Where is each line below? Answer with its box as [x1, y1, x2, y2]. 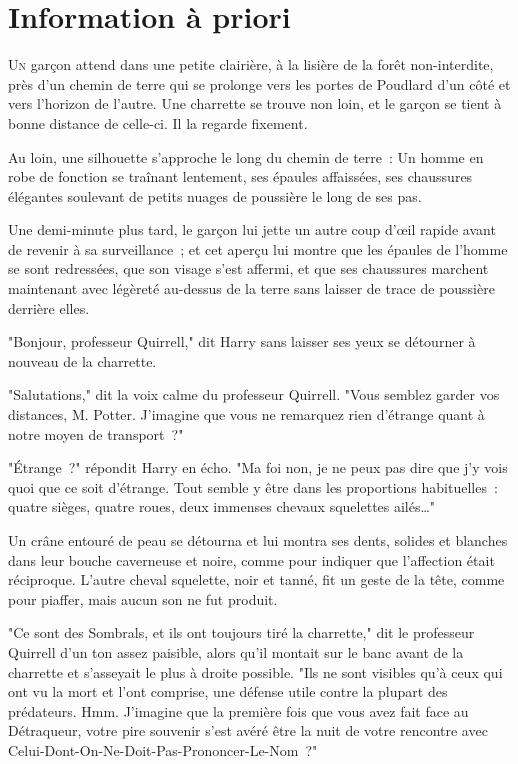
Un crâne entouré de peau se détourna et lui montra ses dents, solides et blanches [8, 530, 508, 550]
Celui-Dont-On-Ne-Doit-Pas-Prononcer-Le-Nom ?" [8, 739, 318, 760]
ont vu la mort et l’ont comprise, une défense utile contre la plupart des [8, 681, 448, 702]
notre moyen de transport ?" [8, 423, 184, 444]
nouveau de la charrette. [8, 350, 157, 371]
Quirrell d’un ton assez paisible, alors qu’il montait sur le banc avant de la [8, 641, 464, 662]
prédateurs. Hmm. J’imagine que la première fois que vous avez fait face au [8, 700, 469, 721]
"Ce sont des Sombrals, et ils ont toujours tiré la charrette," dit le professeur [8, 622, 475, 643]
